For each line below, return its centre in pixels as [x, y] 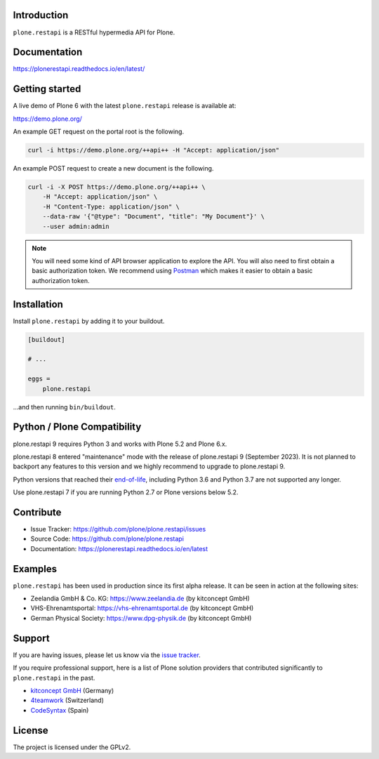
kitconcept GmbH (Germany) [72, 690]
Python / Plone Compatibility [77, 427]
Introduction [41, 15]
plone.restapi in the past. [54, 678]
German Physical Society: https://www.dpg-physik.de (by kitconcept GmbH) [141, 618]
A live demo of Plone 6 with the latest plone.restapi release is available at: [125, 106]
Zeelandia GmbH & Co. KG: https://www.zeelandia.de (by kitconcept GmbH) [140, 599]
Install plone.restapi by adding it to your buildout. [89, 321]
